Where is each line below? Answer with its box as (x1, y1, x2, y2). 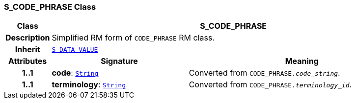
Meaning (285, 56, 319, 66)
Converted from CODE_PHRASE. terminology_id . (189, 80, 352, 90)
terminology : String (52, 80, 126, 90)
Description (5, 33, 50, 43)
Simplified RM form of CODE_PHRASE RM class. (52, 33, 215, 43)
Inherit (15, 44, 40, 55)
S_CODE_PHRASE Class (4, 2, 96, 12)
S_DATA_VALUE (52, 45, 98, 53)
